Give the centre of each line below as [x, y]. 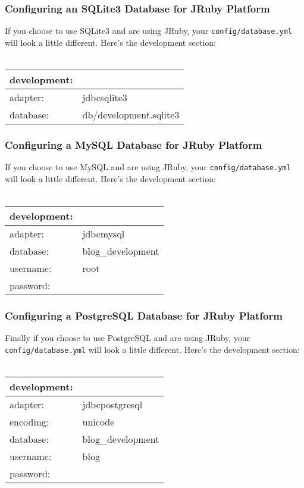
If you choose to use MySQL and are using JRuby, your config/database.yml [148, 167]
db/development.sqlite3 [131, 115]
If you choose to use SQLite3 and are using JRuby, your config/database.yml [149, 31]
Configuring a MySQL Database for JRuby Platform [134, 144]
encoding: [29, 422]
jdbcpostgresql [112, 405]
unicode [98, 422]
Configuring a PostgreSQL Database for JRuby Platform [144, 316]
